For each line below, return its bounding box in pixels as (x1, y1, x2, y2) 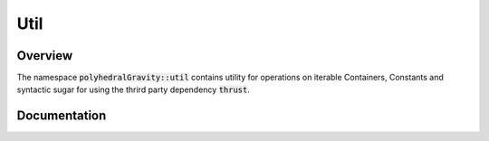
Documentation (16, 108, 107, 124)
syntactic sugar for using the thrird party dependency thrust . (16, 84, 251, 95)
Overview (16, 48, 73, 63)
